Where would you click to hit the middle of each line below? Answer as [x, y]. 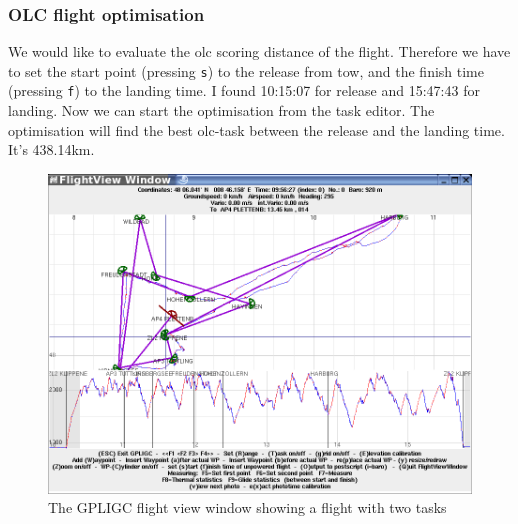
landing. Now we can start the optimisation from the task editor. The [221, 110]
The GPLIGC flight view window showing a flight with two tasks [247, 507]
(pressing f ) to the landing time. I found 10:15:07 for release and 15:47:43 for [244, 90]
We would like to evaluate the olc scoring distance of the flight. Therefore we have [259, 51]
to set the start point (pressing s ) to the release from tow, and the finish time [246, 70]
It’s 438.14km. [51, 149]
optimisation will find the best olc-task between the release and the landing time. [256, 129]
